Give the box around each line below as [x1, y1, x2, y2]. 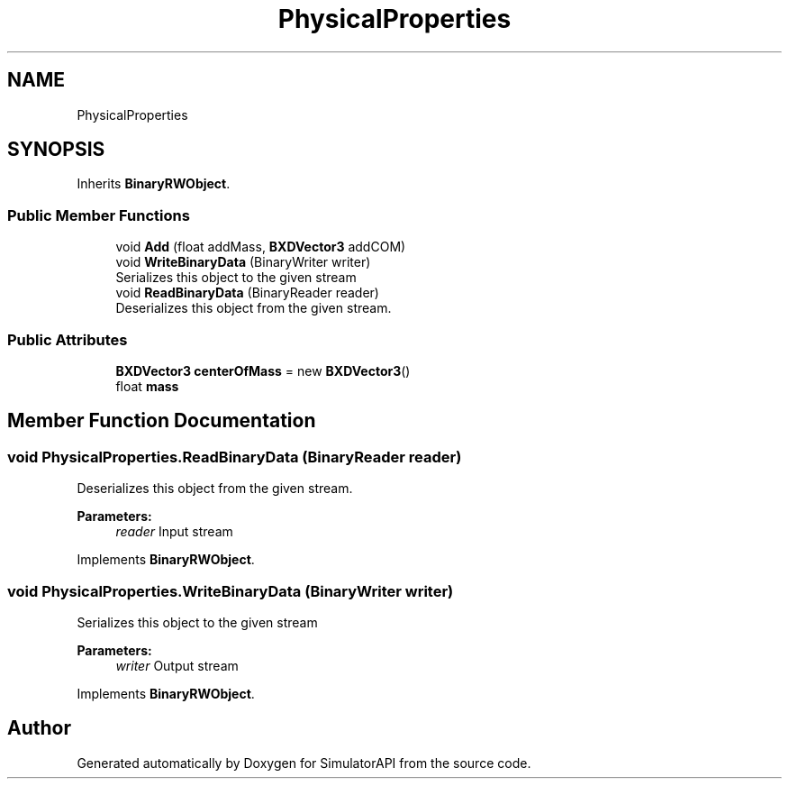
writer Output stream [115, 657, 239, 673]
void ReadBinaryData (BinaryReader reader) [115, 285, 379, 301]
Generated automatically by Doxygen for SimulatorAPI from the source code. [77, 754, 531, 771]
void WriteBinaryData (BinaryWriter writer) [115, 254, 371, 270]
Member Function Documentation [7, 409, 316, 433]
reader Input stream [115, 524, 233, 540]
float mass [115, 378, 179, 394]
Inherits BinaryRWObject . [77, 176, 231, 192]
